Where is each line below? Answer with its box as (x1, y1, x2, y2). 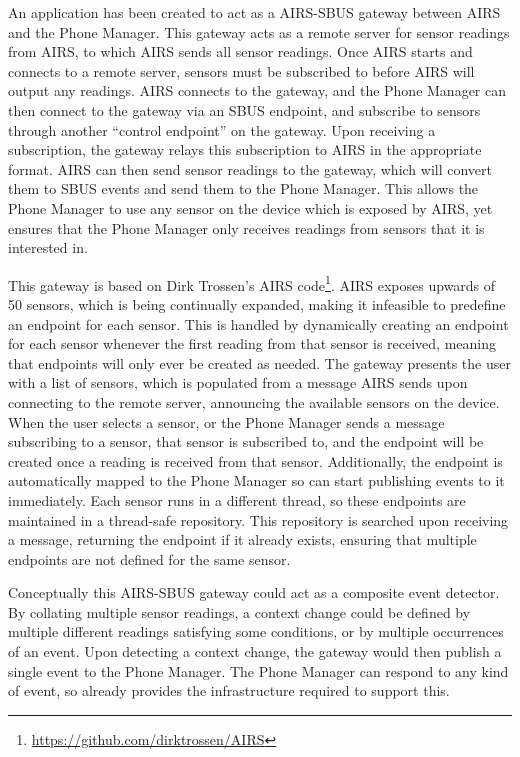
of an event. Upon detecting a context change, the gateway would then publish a (8, 641, 502, 662)
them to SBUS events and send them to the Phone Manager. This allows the (8, 178, 479, 199)
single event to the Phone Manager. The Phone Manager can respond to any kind (8, 660, 509, 681)
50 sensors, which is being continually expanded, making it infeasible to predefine (8, 293, 506, 314)
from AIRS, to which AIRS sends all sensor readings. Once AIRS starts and (8, 41, 473, 62)
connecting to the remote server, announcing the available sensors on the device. (8, 391, 500, 412)
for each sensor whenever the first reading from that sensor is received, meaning (8, 333, 497, 354)
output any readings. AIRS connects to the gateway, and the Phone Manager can (8, 80, 507, 101)
